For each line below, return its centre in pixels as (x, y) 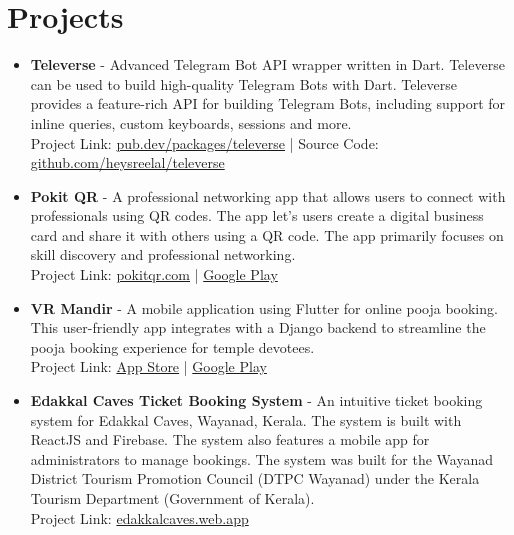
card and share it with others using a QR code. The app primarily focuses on (267, 234)
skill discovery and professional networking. (163, 254)
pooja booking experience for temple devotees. (172, 346)
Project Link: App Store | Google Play (148, 366)
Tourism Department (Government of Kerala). (172, 498)
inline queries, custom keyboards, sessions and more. (191, 122)
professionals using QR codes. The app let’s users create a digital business (257, 215)
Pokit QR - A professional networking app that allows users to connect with (268, 195)
